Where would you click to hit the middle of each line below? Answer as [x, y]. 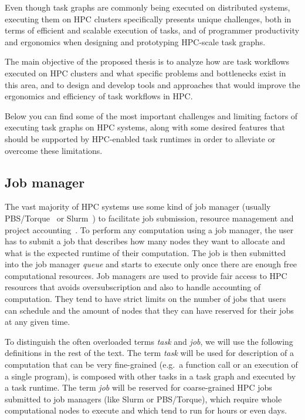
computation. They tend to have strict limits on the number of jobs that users [145, 299]
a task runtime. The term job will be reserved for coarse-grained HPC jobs [138, 387]
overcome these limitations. [54, 150]
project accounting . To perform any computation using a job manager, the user [149, 229]
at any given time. [38, 322]
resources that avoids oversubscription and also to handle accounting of [133, 287]
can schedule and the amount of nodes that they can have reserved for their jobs [149, 310]
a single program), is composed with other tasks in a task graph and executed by [150, 376]
